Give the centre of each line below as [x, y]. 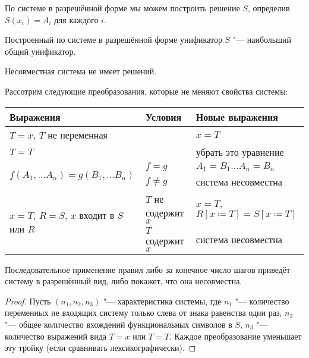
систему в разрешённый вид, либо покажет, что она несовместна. [124, 281]
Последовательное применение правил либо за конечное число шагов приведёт [148, 269]
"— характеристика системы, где [162, 301]
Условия [163, 117]
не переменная [78, 134]
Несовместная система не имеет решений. [81, 71]
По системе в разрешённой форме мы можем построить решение [122, 8]
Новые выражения [237, 117]
